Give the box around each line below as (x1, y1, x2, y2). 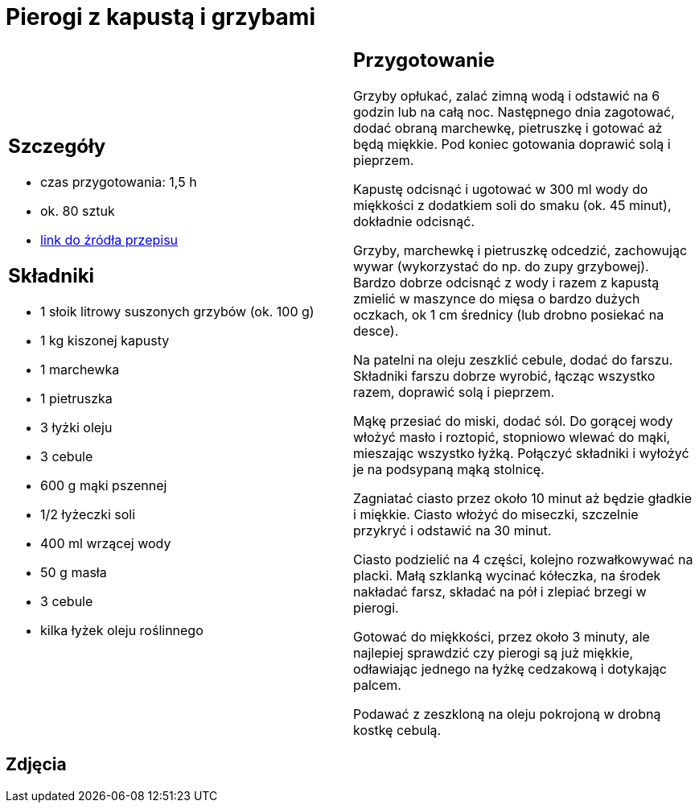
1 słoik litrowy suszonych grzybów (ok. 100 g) (40, 303, 315, 320)
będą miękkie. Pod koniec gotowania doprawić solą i (353, 135, 671, 152)
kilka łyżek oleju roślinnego (40, 622, 204, 639)
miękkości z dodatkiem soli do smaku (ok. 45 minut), (353, 196, 672, 213)
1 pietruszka (40, 390, 113, 407)
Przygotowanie (353, 47, 495, 72)
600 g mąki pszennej (40, 477, 167, 494)
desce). (353, 322, 399, 339)
